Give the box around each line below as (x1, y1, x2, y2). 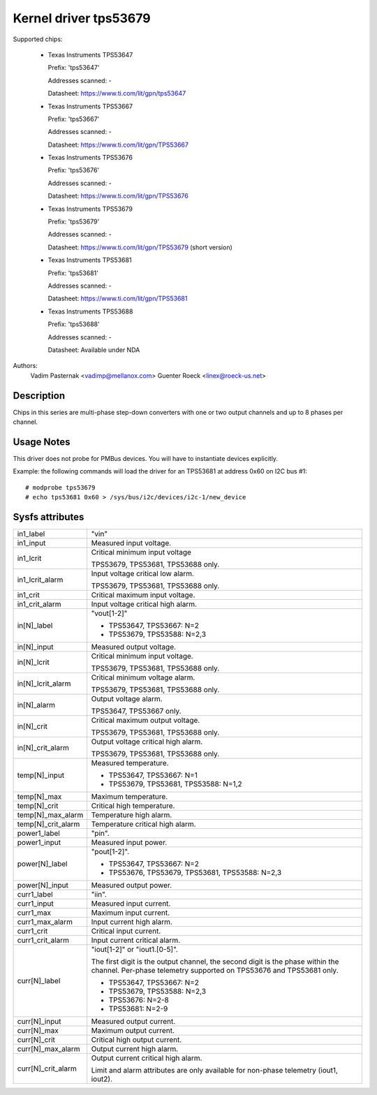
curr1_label (17, 889, 53, 899)
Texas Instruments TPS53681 (47, 256, 132, 265)
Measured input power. (91, 837, 168, 847)
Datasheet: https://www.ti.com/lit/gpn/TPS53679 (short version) (47, 243, 233, 251)
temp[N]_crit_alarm (17, 819, 80, 829)
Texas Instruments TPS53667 (47, 102, 133, 110)
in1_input (17, 538, 46, 547)
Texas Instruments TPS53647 (47, 50, 133, 59)
